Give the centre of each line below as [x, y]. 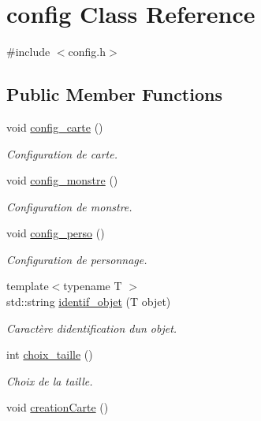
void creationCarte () [58, 407]
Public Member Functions [114, 94]
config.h [87, 52]
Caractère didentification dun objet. [92, 328]
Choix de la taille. [50, 380]
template [28, 286]
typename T [93, 286]
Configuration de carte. [62, 153]
